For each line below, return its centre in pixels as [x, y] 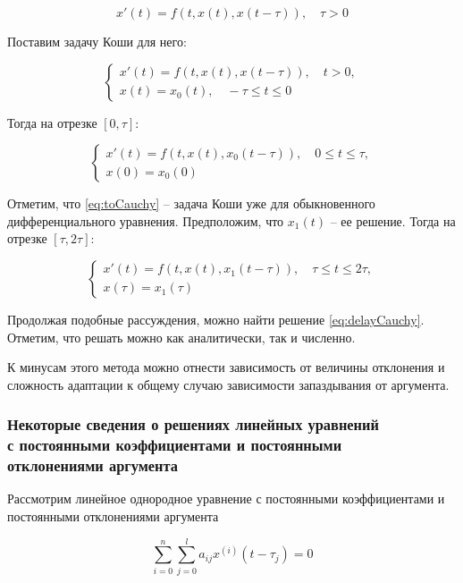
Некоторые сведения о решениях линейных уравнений [193, 424]
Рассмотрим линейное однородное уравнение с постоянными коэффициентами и [226, 499]
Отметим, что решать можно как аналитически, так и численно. [181, 337]
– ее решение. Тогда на [393, 220]
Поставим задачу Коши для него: [97, 41]
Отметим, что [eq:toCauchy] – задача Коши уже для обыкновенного [191, 203]
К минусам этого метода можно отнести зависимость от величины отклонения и [226, 367]
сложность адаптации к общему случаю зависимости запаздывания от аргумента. [228, 384]
